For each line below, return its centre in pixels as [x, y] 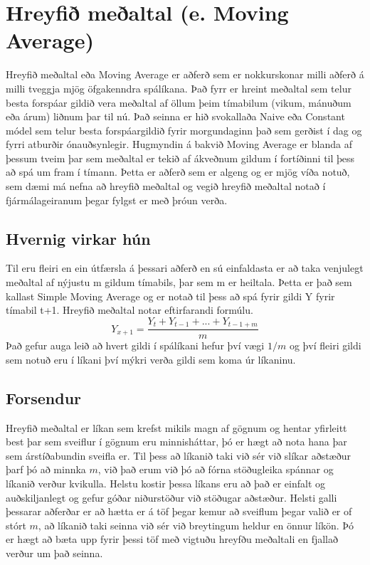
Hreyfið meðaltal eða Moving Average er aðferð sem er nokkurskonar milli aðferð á [185, 74]
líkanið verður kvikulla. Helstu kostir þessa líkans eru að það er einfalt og [165, 484]
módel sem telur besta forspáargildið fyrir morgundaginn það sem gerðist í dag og [184, 130]
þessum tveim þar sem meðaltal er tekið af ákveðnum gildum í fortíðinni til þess [180, 158]
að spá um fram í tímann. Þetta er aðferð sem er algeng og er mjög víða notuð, [178, 172]
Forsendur [44, 397]
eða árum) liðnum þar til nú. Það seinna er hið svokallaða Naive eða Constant [175, 116]
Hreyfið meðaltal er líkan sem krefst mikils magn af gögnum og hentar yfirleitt [176, 427]
